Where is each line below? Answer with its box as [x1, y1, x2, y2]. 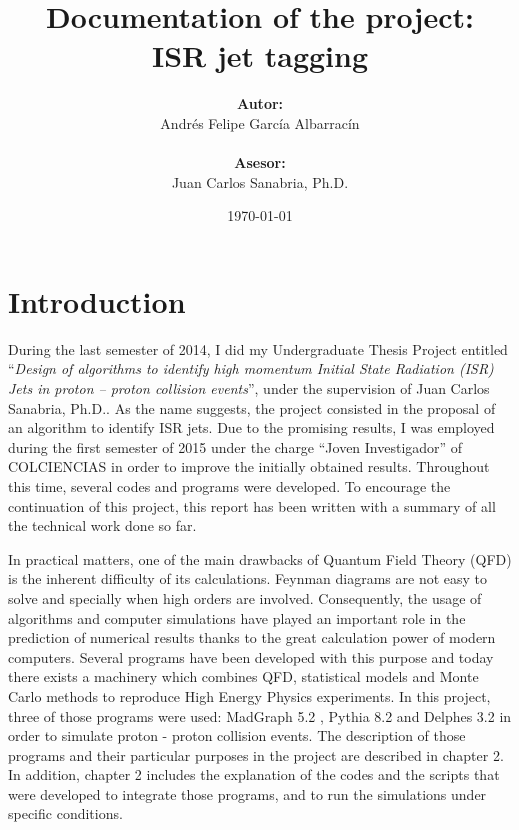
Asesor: [234, 152, 286, 173]
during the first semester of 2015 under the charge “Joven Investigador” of [8, 436, 463, 457]
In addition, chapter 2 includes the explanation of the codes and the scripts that [8, 764, 500, 785]
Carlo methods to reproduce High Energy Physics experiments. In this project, [8, 685, 491, 706]
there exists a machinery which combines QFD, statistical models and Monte [8, 666, 479, 687]
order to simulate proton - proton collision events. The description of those [8, 725, 466, 746]
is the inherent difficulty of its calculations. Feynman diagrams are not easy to [8, 568, 488, 589]
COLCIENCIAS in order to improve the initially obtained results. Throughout [8, 456, 490, 477]
